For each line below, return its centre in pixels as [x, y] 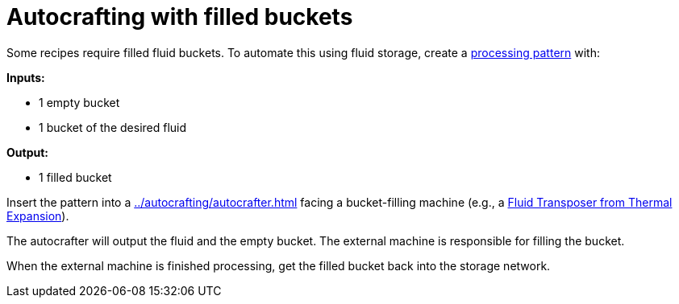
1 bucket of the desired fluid [113, 127]
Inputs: [26, 77]
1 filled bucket [75, 177]
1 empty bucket [79, 102]
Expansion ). [38, 216]
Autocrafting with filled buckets [180, 17]
